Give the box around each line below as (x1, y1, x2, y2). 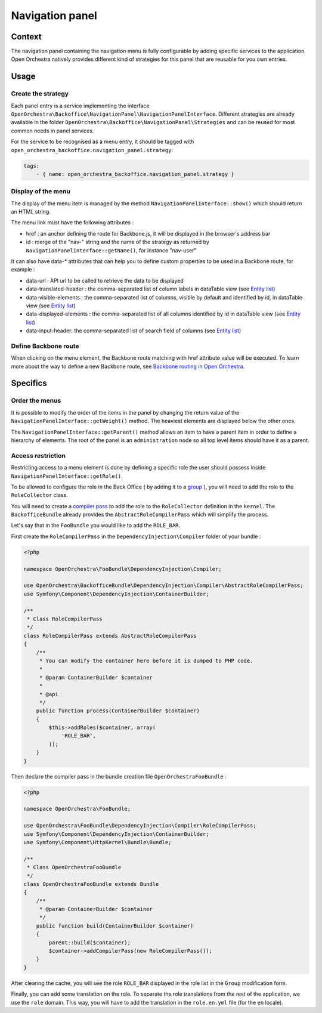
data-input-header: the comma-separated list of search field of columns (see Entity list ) (26, 327, 241, 334)
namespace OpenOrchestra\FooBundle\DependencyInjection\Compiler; (23, 566, 222, 572)
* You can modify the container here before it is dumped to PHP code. (39, 657, 253, 664)
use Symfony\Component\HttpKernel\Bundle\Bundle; (23, 839, 172, 845)
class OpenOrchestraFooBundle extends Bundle (23, 881, 159, 887)
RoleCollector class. (11, 492, 68, 499)
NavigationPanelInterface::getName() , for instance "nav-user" (26, 246, 197, 254)
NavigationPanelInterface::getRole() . (11, 472, 123, 480)
